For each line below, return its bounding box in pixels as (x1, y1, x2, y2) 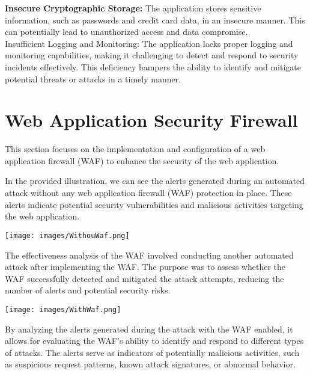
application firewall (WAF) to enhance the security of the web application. (5, 154, 279, 167)
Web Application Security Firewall (5, 108, 298, 132)
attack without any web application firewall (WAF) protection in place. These (5, 186, 292, 199)
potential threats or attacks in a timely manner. (5, 72, 181, 85)
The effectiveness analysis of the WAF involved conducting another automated (5, 248, 294, 261)
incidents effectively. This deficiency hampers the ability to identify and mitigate (5, 60, 301, 73)
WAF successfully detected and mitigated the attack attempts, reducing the (5, 272, 284, 284)
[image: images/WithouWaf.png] (5, 231, 130, 240)
